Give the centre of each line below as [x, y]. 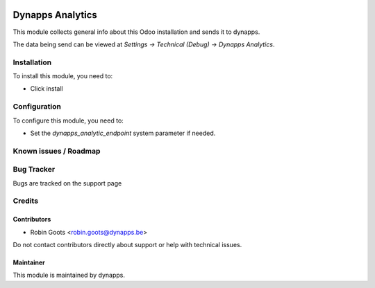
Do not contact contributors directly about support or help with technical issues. [127, 245]
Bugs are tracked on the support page [67, 183]
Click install [47, 89]
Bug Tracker [34, 170]
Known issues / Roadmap [57, 151]
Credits [25, 201]
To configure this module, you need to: [68, 120]
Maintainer [29, 262]
